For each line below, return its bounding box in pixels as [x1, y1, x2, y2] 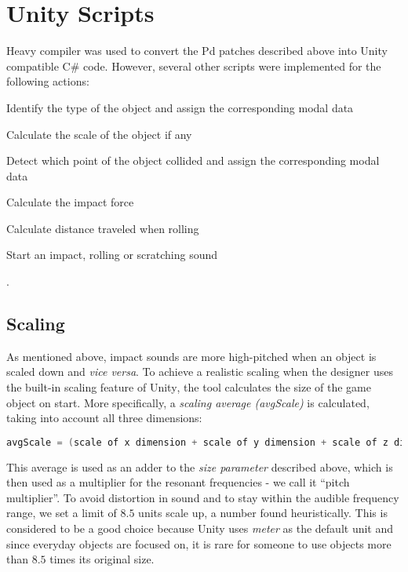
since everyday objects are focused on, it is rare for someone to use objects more [6, 535, 392, 552]
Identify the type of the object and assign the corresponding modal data [6, 99, 354, 115]
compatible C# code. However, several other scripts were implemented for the [6, 57, 381, 74]
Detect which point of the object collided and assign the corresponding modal [6, 152, 380, 169]
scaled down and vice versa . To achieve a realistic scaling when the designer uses [6, 363, 393, 380]
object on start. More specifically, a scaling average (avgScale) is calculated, [6, 394, 370, 410]
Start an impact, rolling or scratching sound [6, 246, 218, 263]
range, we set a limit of [6, 505, 117, 521]
